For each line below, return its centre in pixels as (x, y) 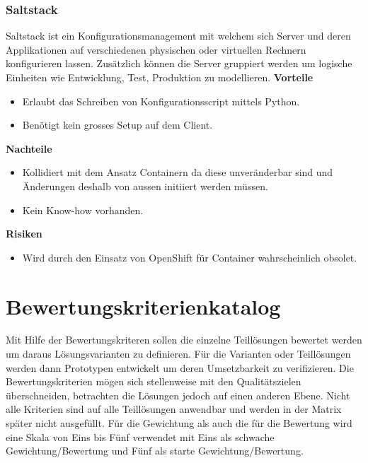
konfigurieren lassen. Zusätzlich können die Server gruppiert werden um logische (179, 63)
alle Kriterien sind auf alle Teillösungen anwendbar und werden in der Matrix (174, 409)
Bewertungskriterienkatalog (143, 306)
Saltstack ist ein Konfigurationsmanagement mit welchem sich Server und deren (178, 36)
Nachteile (29, 148)
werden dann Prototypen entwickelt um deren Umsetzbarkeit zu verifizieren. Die (180, 367)
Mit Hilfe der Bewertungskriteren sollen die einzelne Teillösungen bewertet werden (184, 340)
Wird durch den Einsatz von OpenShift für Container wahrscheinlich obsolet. (190, 257)
